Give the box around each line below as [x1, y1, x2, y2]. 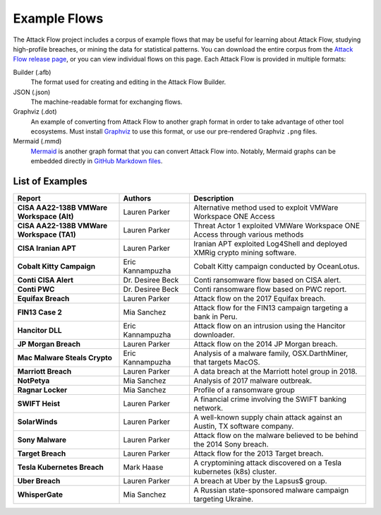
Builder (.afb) [13, 68, 52, 76]
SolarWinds [17, 417, 58, 427]
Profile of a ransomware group [193, 385, 296, 395]
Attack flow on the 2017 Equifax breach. [193, 294, 326, 304]
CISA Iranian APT [17, 244, 77, 254]
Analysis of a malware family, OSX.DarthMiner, [193, 348, 349, 358]
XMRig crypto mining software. [193, 248, 297, 258]
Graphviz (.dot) [13, 107, 57, 116]
